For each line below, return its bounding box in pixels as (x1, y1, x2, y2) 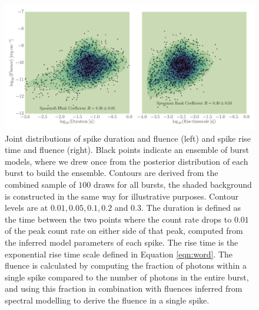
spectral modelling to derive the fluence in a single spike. (5, 293, 210, 306)
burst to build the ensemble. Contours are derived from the (5, 167, 218, 179)
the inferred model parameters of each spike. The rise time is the (5, 236, 238, 248)
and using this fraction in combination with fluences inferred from (5, 282, 243, 295)
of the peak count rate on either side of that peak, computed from (5, 224, 243, 237)
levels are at (5, 201, 48, 214)
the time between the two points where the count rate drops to (5, 213, 232, 225)
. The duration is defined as (141, 201, 241, 214)
